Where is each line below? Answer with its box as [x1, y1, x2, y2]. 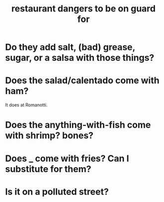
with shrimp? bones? [5, 130, 93, 141]
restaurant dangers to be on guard [11, 3, 156, 14]
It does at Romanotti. [5, 102, 48, 108]
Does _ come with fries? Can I [5, 153, 129, 164]
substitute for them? [5, 163, 91, 175]
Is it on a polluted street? [5, 186, 109, 197]
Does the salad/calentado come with [5, 75, 160, 86]
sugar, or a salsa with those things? [5, 52, 155, 64]
